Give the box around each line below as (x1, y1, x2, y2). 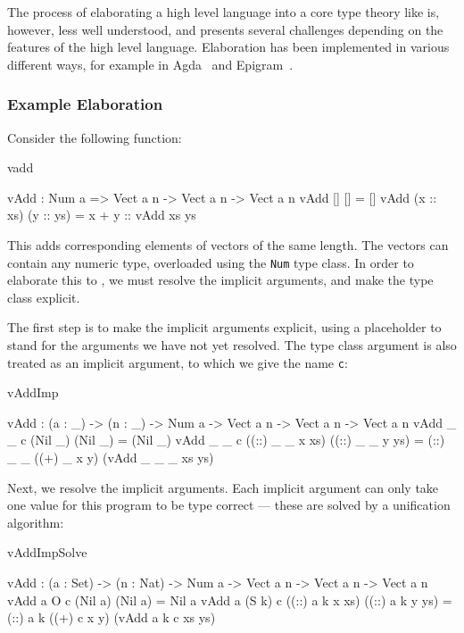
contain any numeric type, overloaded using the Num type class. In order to (7, 253, 414, 271)
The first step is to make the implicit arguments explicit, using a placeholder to (7, 318, 442, 337)
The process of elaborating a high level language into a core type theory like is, (7, 3, 440, 21)
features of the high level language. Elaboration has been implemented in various (7, 37, 450, 56)
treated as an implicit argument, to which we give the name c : (7, 353, 348, 371)
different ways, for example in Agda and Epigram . (7, 54, 294, 73)
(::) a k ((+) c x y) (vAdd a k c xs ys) (7, 608, 216, 627)
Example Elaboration (7, 93, 163, 115)
